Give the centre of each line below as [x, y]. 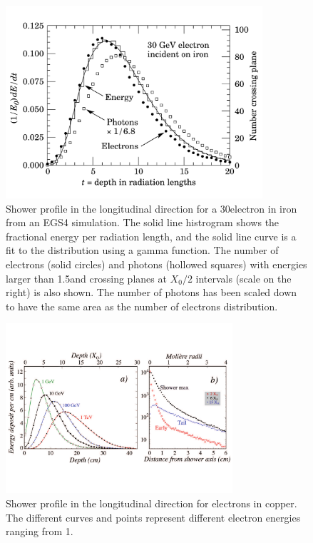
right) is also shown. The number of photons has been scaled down [152, 292]
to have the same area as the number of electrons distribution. [142, 306]
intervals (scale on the [243, 278]
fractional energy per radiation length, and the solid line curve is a [151, 236]
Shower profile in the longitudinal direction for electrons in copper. [152, 503]
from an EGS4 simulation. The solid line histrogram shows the [143, 222]
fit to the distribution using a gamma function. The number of [142, 250]
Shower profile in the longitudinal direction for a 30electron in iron [152, 208]
